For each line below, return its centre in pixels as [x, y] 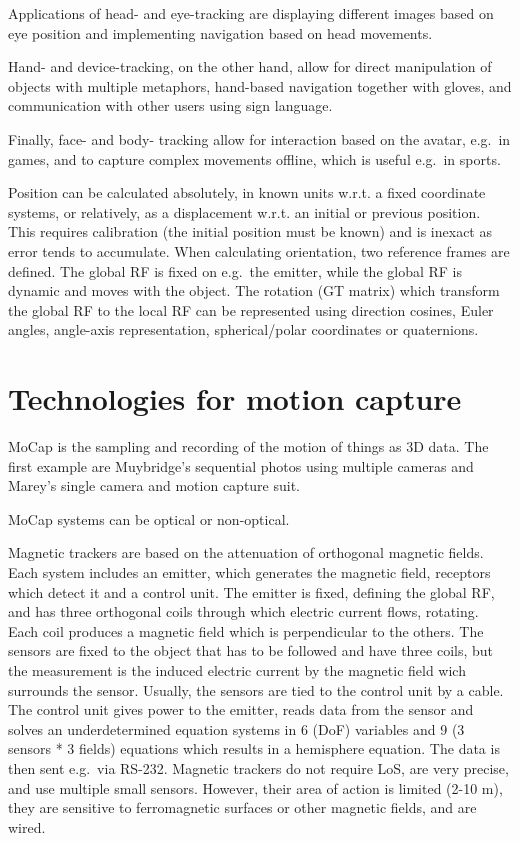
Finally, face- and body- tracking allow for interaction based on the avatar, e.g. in [259, 138]
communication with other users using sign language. [170, 105]
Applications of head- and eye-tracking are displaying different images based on [251, 13]
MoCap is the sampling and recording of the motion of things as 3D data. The [248, 446]
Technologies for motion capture [235, 398]
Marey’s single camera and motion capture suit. [154, 485]
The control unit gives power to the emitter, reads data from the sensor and [241, 709]
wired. [27, 826]
